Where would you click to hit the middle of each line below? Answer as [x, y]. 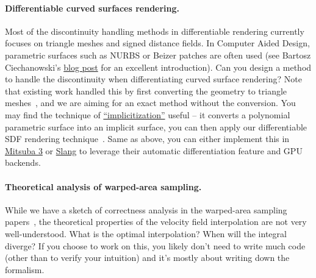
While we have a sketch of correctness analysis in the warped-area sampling [146, 209]
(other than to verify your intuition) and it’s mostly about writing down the [147, 258]
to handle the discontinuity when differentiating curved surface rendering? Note [153, 79]
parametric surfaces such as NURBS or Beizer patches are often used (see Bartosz [158, 55]
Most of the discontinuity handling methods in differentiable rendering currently [155, 31]
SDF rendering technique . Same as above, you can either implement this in [147, 139]
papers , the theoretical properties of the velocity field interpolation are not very [156, 222]
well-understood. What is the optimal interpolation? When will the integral [146, 233]
